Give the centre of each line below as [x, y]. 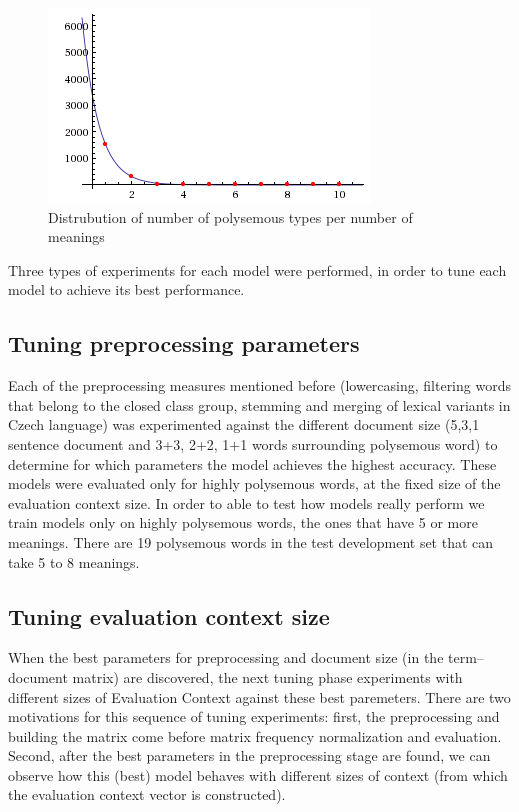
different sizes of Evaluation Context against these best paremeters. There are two [259, 696]
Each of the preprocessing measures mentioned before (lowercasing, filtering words [259, 385]
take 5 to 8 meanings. [74, 561]
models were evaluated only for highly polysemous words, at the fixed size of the [254, 483]
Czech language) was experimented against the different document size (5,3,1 [244, 424]
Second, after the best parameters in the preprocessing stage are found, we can [249, 755]
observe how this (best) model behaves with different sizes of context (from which [258, 774]
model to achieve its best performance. [126, 289]
